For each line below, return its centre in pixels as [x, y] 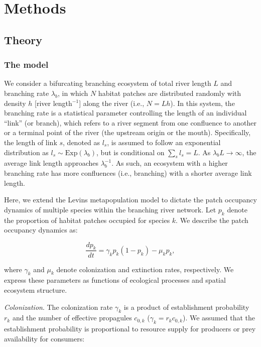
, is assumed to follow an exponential [164, 142]
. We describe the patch [212, 220]
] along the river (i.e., [112, 103]
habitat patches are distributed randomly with [170, 93]
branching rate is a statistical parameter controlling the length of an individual [125, 113]
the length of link [31, 142]
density [15, 103]
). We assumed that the [219, 318]
